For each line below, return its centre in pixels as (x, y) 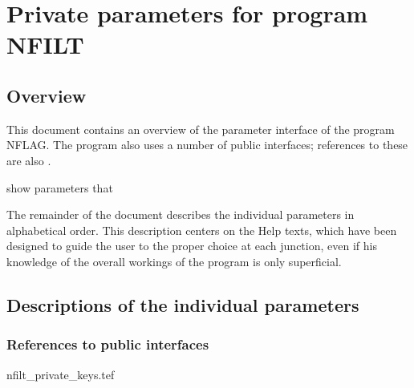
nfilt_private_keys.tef (61, 374)
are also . (29, 160)
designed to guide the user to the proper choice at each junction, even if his (192, 246)
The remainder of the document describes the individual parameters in (181, 214)
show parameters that (60, 187)
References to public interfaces (108, 344)
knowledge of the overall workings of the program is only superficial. (174, 261)
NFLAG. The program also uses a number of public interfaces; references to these (207, 145)
